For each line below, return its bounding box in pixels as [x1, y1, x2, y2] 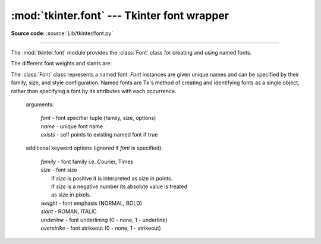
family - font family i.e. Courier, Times [40, 158, 134, 165]
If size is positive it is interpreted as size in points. [51, 175, 173, 182]
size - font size [40, 166, 77, 173]
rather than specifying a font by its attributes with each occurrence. [11, 87, 177, 94]
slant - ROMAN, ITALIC [40, 208, 97, 215]
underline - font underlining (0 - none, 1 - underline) [40, 216, 168, 223]
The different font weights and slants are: [11, 60, 112, 67]
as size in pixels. [51, 191, 92, 198]
